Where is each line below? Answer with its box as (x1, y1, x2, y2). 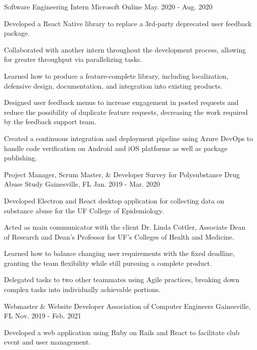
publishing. (4, 152, 38, 163)
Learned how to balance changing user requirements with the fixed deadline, (4, 248, 235, 258)
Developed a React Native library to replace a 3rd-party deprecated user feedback (4, 18, 252, 28)
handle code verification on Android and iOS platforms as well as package (4, 143, 228, 153)
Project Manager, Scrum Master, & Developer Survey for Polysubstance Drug (4, 169, 240, 179)
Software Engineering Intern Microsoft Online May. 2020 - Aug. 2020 (4, 1, 213, 11)
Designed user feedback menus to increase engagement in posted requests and (4, 97, 239, 107)
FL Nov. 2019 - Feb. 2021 (4, 310, 82, 321)
